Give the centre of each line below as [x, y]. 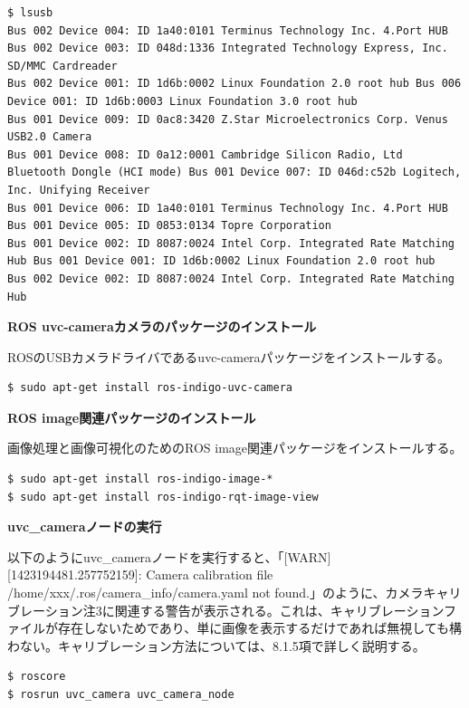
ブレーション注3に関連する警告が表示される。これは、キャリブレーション [226, 610]
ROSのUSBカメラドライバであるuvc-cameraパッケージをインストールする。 [229, 356]
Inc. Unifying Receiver [79, 190]
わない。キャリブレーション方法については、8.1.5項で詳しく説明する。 [216, 645]
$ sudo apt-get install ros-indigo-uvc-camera [150, 388]
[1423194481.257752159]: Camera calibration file [140, 574]
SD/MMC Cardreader [62, 66]
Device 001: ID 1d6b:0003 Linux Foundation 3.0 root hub [182, 101]
